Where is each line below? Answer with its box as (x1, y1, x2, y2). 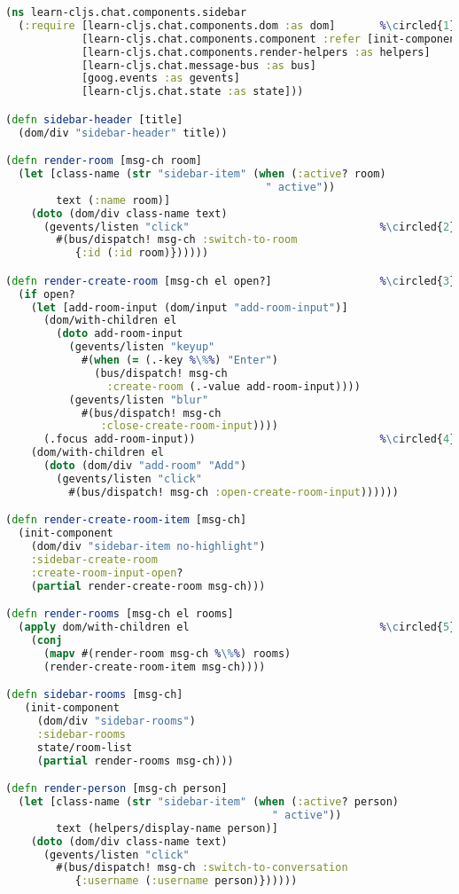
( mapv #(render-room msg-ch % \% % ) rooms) (43, 647, 292, 660)
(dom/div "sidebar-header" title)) (18, 126, 228, 139)
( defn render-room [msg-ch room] (5, 154, 202, 168)
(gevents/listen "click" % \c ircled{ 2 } (43, 220, 456, 233)
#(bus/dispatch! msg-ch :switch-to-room (56, 233, 298, 247)
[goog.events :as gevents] (81, 72, 240, 85)
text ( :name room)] (56, 193, 171, 207)
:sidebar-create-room (30, 553, 158, 566)
